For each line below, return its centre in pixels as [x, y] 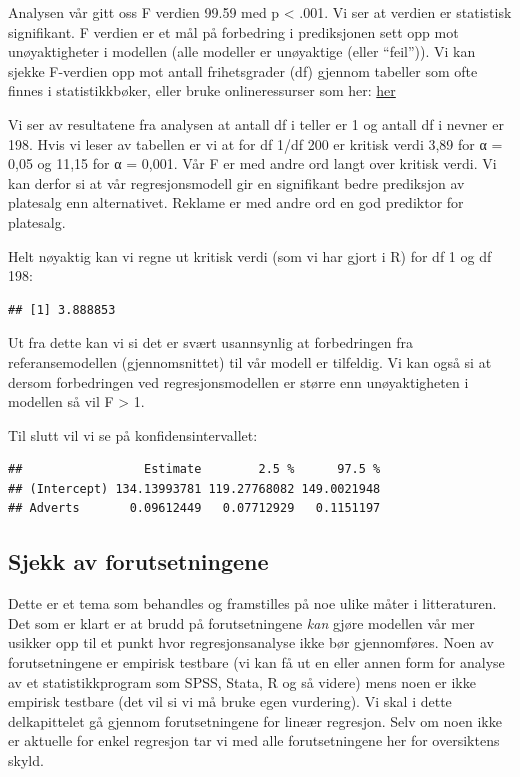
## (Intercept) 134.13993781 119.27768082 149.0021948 [194, 488]
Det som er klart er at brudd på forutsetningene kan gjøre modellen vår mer [241, 622]
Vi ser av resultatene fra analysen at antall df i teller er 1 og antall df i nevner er [256, 123]
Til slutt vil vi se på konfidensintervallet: [133, 434]
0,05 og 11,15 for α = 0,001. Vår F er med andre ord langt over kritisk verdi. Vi [252, 163]
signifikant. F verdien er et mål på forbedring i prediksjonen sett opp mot [233, 31]
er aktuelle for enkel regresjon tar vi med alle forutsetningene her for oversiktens [254, 740]
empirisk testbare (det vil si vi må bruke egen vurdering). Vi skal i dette [230, 701]
